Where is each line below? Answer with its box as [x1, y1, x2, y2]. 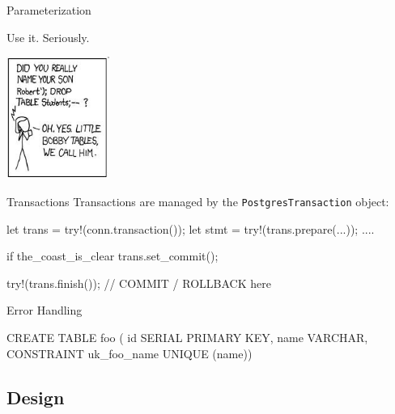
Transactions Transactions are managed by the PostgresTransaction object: [6, 192, 389, 209]
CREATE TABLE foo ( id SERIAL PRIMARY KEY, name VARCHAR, [6, 328, 368, 345]
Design [6, 384, 65, 409]
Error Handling [6, 302, 83, 319]
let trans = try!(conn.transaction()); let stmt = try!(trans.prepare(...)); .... [6, 220, 375, 237]
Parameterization [6, 2, 91, 18]
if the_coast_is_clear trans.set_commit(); [6, 247, 219, 264]
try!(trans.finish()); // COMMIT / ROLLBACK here [6, 274, 271, 291]
